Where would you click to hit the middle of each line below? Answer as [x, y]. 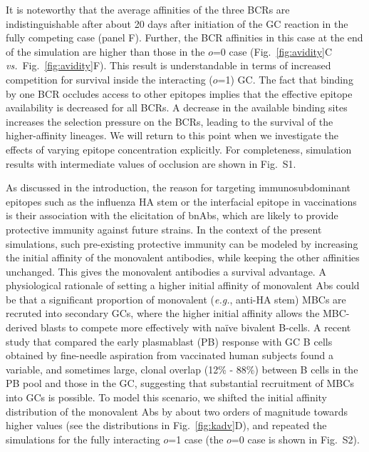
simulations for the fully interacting [83, 439]
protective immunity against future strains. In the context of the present [164, 229]
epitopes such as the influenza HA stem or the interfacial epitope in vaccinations [181, 201]
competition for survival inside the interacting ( [109, 79]
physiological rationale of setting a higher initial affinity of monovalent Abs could [183, 285]
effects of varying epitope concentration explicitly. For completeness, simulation [179, 149]
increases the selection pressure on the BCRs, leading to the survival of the [170, 121]
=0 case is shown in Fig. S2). [295, 439]
